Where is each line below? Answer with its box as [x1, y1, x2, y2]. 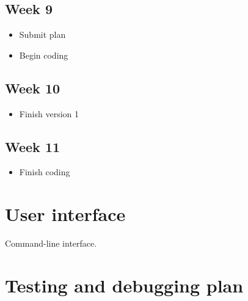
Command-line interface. [5, 237, 97, 250]
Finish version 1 [19, 107, 79, 120]
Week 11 [5, 137, 60, 156]
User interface [5, 201, 126, 227]
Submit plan [19, 28, 66, 41]
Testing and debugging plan [5, 272, 244, 297]
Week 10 [5, 78, 60, 97]
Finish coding [19, 165, 70, 178]
